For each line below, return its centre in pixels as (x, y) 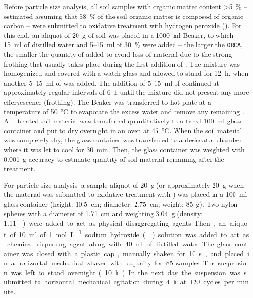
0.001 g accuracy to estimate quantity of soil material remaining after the (114, 159)
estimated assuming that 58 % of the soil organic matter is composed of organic (124, 16)
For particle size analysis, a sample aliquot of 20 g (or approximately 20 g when (124, 184)
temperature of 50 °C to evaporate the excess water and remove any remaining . (124, 111)
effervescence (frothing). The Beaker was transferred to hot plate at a (107, 102)
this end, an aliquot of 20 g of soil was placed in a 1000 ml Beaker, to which (119, 35)
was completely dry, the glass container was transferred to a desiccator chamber (123, 140)
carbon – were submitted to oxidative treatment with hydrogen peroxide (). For (123, 26)
